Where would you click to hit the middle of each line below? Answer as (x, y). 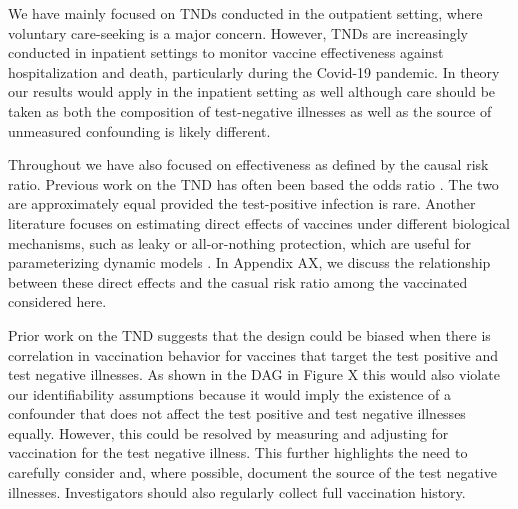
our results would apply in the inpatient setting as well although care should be (252, 91)
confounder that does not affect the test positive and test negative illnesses (237, 413)
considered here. (57, 301)
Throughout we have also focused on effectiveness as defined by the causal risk (248, 164)
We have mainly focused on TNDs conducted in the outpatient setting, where (245, 13)
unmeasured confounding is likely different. (139, 130)
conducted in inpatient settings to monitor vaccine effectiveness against (226, 52)
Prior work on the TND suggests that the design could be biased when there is (249, 334)
